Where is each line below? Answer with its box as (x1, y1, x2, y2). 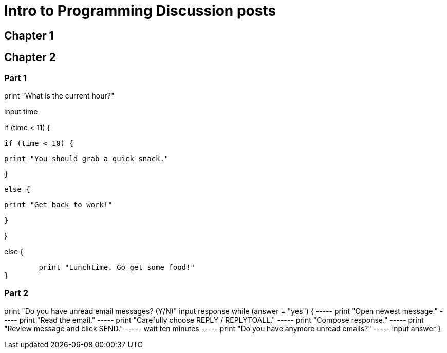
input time (4, 107, 38, 116)
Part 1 (4, 72, 27, 83)
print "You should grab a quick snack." (4, 154, 169, 163)
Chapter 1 (4, 29, 54, 42)
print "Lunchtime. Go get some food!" (39, 263, 195, 271)
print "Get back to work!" (4, 200, 113, 209)
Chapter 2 (4, 51, 56, 64)
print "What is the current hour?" (4, 91, 115, 100)
